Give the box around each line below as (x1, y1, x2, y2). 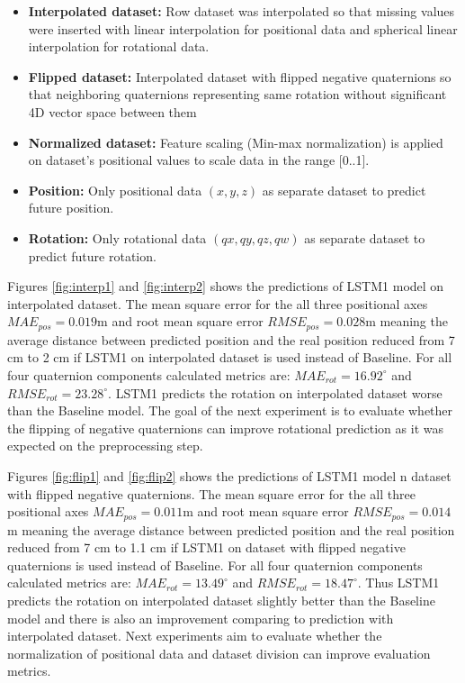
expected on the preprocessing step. (7, 436, 203, 455)
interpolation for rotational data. (28, 37, 210, 56)
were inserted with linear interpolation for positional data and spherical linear (28, 19, 458, 38)
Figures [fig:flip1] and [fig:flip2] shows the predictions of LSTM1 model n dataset (7, 466, 452, 485)
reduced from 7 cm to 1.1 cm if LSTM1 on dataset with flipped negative (7, 538, 406, 557)
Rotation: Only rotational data (28, 228, 207, 247)
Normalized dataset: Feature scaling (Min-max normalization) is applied (28, 132, 443, 151)
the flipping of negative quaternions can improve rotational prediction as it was (7, 418, 443, 437)
